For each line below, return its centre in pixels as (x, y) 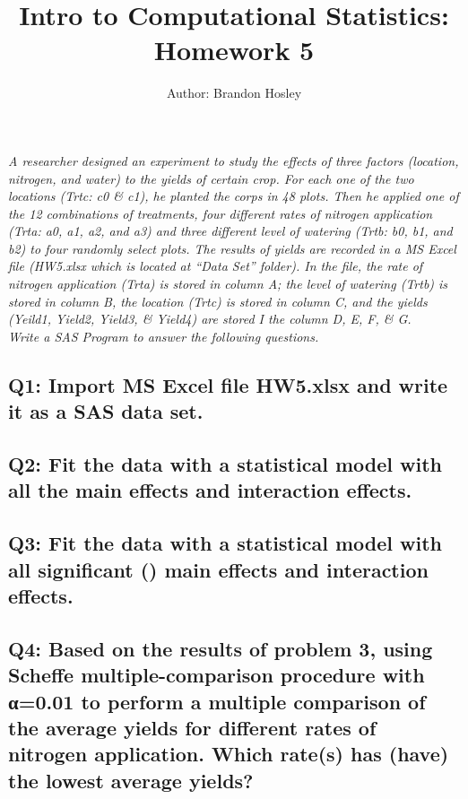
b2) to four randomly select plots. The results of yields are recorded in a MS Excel (232, 248)
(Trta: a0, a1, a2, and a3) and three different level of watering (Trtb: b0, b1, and (230, 231)
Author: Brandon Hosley (234, 93)
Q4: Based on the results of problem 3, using (221, 648)
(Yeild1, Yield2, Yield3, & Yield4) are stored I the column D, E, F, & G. (210, 319)
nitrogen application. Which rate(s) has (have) (229, 754)
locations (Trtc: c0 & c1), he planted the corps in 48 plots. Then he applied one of (234, 196)
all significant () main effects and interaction (218, 569)
